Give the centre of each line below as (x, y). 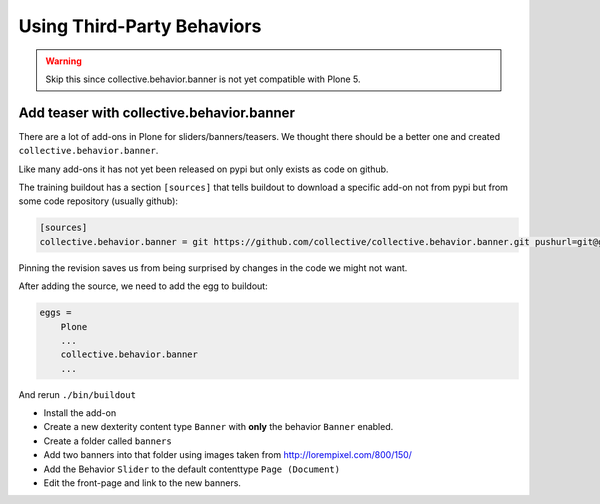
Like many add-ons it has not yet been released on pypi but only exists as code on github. (203, 169)
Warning (63, 61)
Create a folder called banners (107, 441)
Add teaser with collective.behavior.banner (156, 112)
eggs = (55, 313)
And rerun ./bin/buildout (77, 394)
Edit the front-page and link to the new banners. (142, 483)
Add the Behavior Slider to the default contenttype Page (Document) (191, 469)
